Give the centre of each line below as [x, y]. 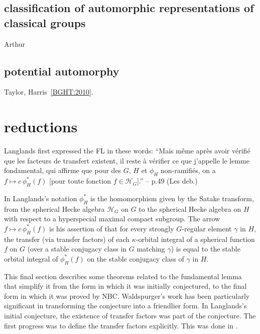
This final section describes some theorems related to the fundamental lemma [123, 276]
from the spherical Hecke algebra [54, 208]
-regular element [207, 228]
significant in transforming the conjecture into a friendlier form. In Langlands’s [125, 306]
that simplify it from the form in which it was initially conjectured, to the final [125, 286]
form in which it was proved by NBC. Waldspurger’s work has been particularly [127, 296]
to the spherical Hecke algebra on [190, 208]
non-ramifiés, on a [188, 170]
